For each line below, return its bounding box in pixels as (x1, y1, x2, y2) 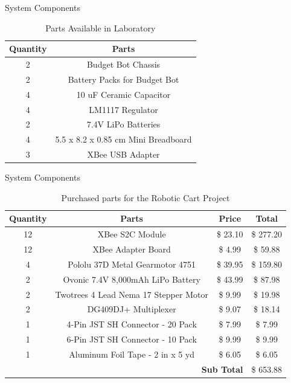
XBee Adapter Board (92, 243, 171, 256)
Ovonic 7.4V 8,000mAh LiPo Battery (63, 272, 200, 285)
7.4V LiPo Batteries (86, 118, 161, 130)
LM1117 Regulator (89, 103, 158, 115)
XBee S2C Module (97, 228, 166, 240)
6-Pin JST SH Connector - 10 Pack (66, 333, 197, 346)
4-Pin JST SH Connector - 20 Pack (66, 318, 197, 330)
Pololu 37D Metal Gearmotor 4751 (68, 257, 196, 270)
